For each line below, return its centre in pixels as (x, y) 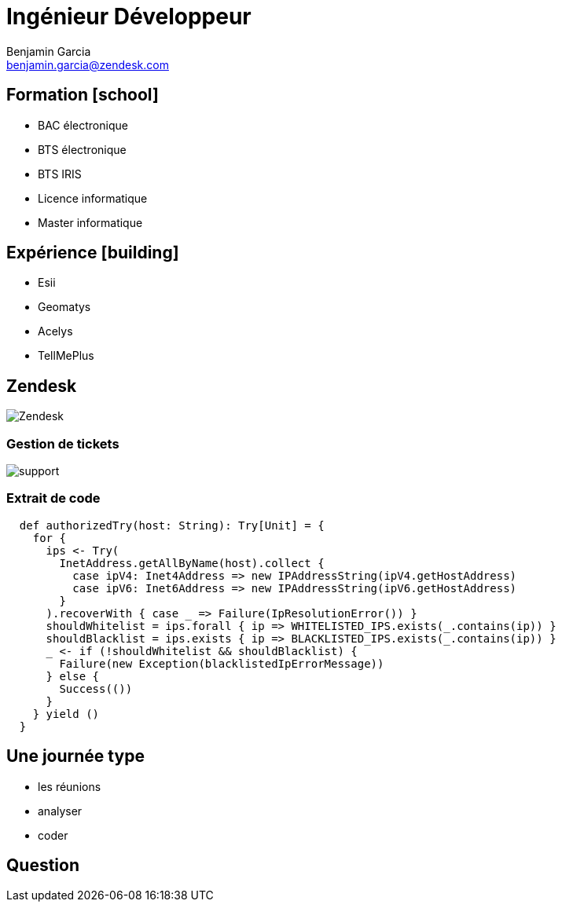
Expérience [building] (93, 253)
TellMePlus (66, 356)
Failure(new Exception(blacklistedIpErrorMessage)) (222, 663)
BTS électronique (82, 149)
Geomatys (64, 307)
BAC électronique (83, 125)
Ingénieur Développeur (129, 16)
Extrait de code (53, 498)
